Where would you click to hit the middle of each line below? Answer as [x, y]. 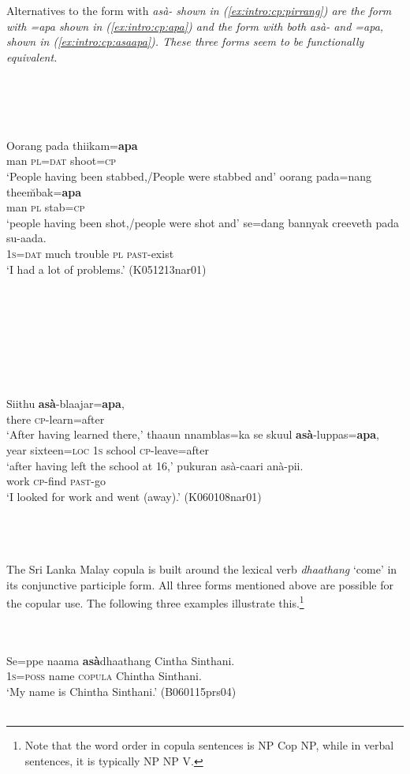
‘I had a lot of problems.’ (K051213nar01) [106, 269]
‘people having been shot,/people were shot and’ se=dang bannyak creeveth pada [203, 222]
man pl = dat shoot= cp [61, 161]
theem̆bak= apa [44, 191]
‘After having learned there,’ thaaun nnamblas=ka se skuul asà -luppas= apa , [193, 434]
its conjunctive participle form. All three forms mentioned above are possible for [200, 584]
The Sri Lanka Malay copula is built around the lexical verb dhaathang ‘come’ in [202, 569]
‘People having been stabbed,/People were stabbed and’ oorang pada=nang [189, 176]
